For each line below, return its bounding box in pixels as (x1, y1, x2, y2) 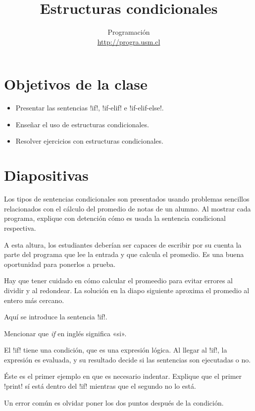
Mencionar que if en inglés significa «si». (4, 328, 127, 338)
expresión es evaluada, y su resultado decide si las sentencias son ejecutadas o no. (4, 354, 251, 364)
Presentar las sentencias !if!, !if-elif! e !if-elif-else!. (15, 103, 164, 113)
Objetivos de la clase (4, 74, 148, 94)
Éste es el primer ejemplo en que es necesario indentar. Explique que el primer (4, 371, 242, 381)
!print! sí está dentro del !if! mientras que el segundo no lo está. (4, 381, 196, 391)
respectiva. (4, 222, 36, 233)
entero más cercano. (4, 295, 64, 305)
